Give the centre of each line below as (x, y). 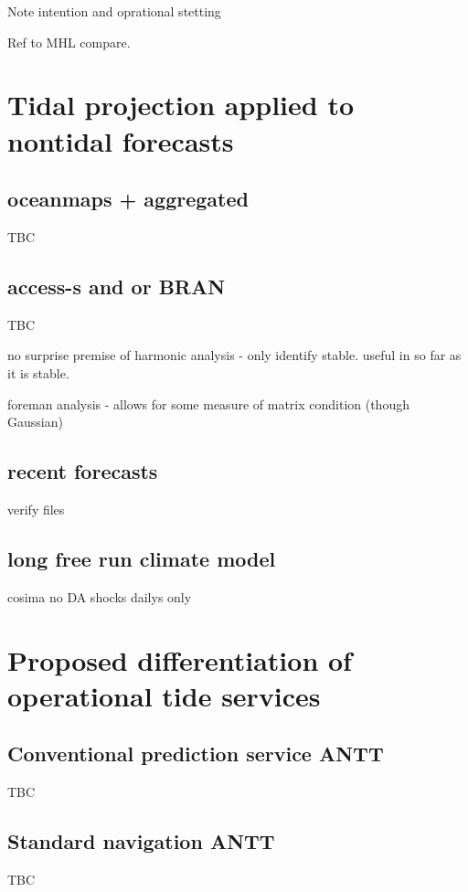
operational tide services (164, 695)
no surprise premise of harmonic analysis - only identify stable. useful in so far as (234, 355)
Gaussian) (35, 422)
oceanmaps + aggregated (128, 199)
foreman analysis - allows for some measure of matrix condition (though (208, 404)
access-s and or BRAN (117, 286)
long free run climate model (142, 558)
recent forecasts (83, 471)
